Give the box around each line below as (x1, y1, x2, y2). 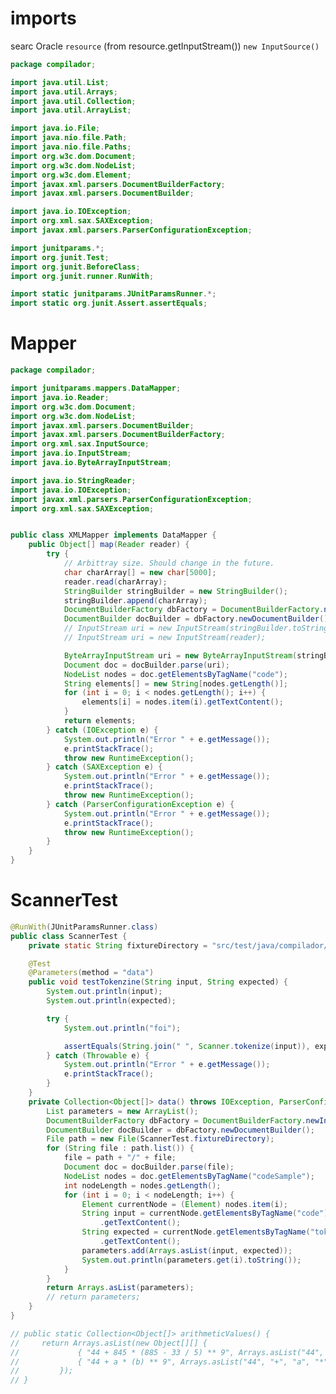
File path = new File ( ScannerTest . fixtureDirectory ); (46, 1134, 275, 1144)
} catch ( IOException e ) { (46, 725, 159, 735)
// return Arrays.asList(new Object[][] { (10, 1338, 208, 1348)
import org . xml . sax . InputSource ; (10, 439, 150, 449)
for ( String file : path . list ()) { (46, 1143, 195, 1154)
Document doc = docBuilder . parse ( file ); (63, 1162, 235, 1172)
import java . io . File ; (10, 123, 101, 134)
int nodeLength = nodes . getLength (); (63, 1180, 222, 1191)
